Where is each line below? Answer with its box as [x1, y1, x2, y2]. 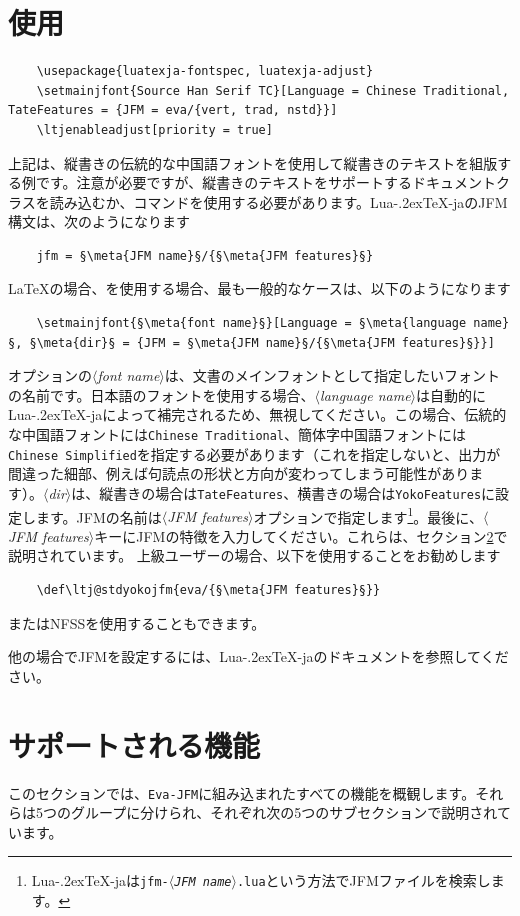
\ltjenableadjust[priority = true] [36, 122, 273, 137]
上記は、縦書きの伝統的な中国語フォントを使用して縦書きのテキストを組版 [8, 152, 498, 173]
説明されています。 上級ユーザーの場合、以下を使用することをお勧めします [8, 545, 501, 566]
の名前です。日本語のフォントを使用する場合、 [8, 384, 315, 405]
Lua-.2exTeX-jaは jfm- [31, 870, 169, 891]
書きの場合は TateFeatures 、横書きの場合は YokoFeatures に [113, 482, 496, 503]
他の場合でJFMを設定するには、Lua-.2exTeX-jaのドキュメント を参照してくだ [8, 646, 509, 667]
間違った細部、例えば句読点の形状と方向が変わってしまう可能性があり [8, 463, 470, 484]
